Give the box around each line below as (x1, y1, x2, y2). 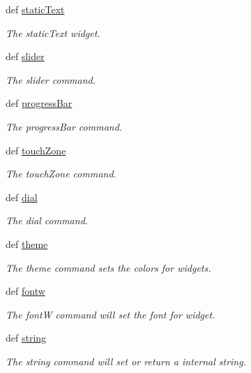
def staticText (6, 2, 65, 16)
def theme (6, 236, 48, 251)
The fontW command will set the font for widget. (6, 307, 215, 321)
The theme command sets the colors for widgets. (6, 260, 211, 275)
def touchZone (6, 142, 66, 157)
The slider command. (6, 72, 96, 87)
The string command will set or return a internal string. (6, 353, 246, 368)
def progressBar (6, 96, 73, 110)
